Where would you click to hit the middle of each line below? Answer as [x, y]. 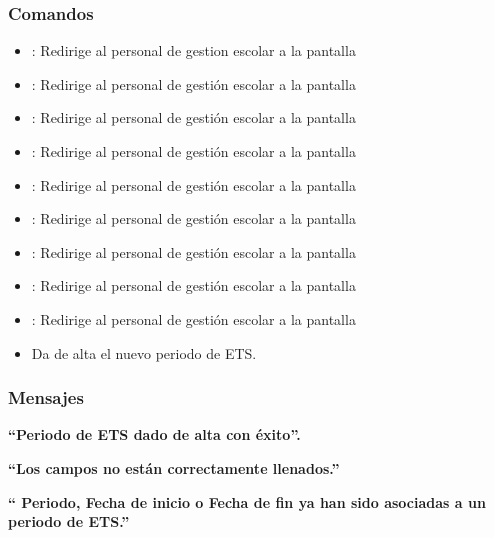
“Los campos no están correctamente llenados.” [174, 467]
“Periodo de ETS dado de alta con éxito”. [154, 434]
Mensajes [46, 397]
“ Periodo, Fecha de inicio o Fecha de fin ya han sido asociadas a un [247, 501]
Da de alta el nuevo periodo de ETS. [144, 352]
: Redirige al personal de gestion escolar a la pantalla [193, 50]
